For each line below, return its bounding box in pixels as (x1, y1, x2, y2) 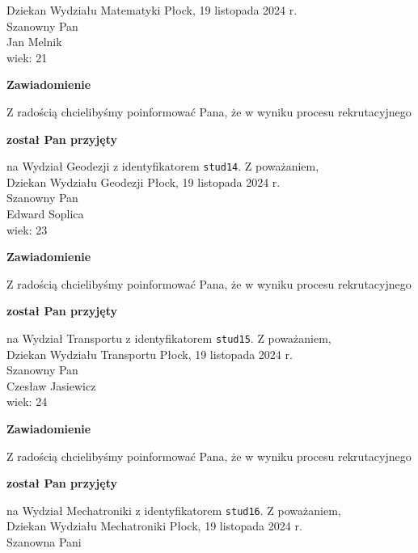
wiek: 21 (6, 49, 48, 65)
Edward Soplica (6, 205, 84, 222)
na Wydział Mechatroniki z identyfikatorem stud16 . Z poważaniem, (6, 501, 341, 518)
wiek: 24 (6, 393, 48, 410)
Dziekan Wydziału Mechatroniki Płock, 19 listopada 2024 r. (6, 517, 302, 534)
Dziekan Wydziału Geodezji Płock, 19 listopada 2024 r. (6, 173, 281, 190)
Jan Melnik (6, 33, 62, 50)
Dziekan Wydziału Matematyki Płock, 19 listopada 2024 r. (6, 2, 298, 18)
